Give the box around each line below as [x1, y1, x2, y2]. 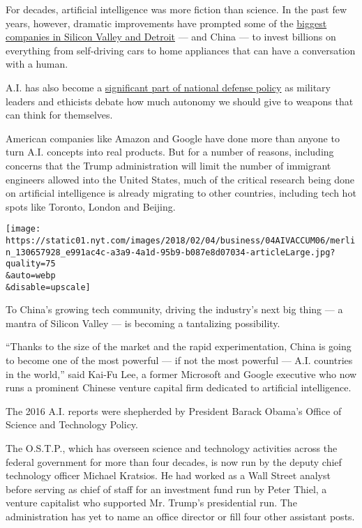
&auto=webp [6, 270, 56, 280]
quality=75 [6, 259, 56, 269]
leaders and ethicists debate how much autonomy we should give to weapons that [6, 93, 354, 108]
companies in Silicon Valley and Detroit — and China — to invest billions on [6, 29, 336, 44]
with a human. [6, 56, 68, 71]
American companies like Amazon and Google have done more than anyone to [6, 130, 340, 145]
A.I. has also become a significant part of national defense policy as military [6, 80, 331, 94]
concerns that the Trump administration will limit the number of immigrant [6, 158, 331, 172]
